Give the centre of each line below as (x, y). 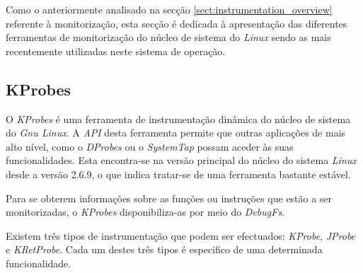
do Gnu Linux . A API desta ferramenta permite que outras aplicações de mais (176, 133)
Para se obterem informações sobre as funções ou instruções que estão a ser (169, 198)
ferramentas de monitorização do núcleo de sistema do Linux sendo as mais (168, 37)
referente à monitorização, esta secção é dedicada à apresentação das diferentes (177, 23)
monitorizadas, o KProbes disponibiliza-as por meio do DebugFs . (145, 212)
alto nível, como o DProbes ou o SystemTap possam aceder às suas (150, 146)
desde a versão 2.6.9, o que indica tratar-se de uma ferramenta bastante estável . (178, 174)
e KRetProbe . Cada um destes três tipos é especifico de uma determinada (164, 249)
